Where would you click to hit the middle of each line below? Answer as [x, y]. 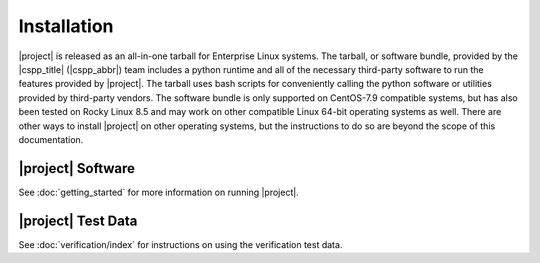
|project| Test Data [78, 220]
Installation [66, 26]
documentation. [51, 139]
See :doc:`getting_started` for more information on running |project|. [158, 192]
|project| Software [76, 168]
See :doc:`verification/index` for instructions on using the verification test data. [180, 244]
